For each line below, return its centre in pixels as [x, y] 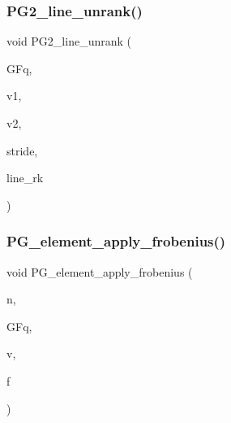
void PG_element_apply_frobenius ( [100, 271]
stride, [22, 150]
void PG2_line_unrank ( [69, 41]
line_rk [25, 178]
